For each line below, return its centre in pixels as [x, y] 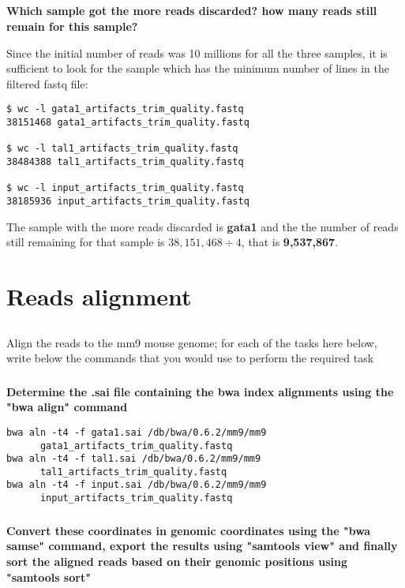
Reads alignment [99, 296]
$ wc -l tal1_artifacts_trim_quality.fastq [122, 149]
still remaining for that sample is [86, 242]
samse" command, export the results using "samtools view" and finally [202, 546]
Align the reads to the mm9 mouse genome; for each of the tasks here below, [192, 342]
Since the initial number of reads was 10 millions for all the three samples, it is [197, 52]
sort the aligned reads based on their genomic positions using [177, 561]
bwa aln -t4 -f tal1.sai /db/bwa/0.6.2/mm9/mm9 [134, 459]
